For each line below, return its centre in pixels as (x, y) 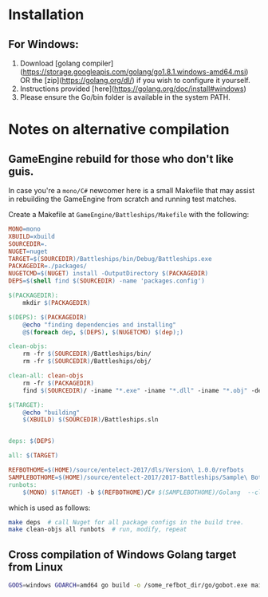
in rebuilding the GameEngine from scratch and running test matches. (122, 199)
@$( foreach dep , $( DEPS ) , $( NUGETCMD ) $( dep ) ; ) (103, 332)
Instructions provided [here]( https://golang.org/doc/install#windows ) (133, 89)
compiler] (98, 63)
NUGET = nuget (28, 251)
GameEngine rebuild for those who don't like (121, 158)
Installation (46, 15)
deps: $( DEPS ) (32, 441)
